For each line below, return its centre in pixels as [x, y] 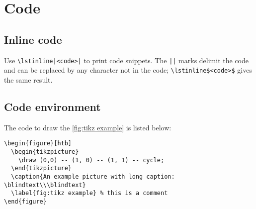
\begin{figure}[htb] [38, 144]
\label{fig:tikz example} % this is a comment [89, 193]
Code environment [52, 106]
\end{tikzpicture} [42, 168]
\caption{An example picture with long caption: [93, 176]
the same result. [28, 79]
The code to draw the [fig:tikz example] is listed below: [88, 127]
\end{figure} [25, 201]
